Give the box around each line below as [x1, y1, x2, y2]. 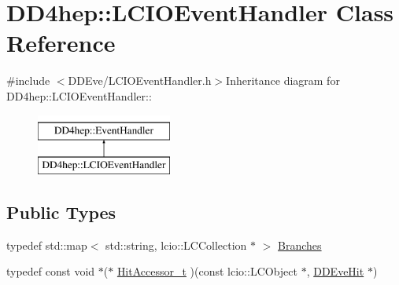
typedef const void [6, 263, 95, 280]
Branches [278, 236, 322, 253]
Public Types [6, 200, 116, 225]
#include [6, 72, 50, 89]
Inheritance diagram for [226, 72, 340, 89]
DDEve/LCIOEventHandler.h [68, 72, 212, 89]
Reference [6, 27, 116, 59]
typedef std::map [6, 236, 87, 253]
